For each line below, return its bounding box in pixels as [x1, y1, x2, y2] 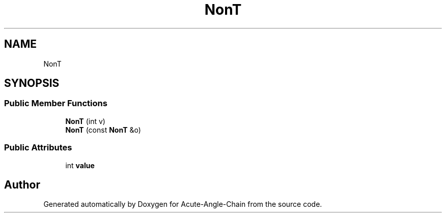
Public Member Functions [4, 98, 107, 109]
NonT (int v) [65, 116, 105, 126]
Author [4, 178, 40, 191]
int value [65, 161, 95, 170]
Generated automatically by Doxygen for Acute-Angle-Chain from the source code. [43, 200, 322, 209]
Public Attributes [4, 142, 72, 153]
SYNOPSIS [4, 77, 60, 90]
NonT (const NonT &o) [65, 125, 141, 134]
